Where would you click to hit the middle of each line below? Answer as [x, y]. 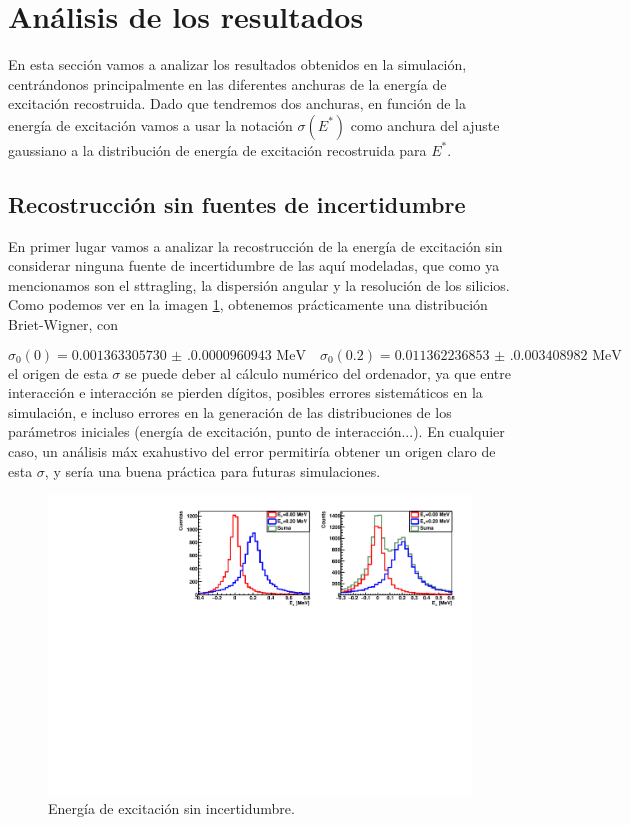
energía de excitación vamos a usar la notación [150, 124]
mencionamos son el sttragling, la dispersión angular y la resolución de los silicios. [259, 284]
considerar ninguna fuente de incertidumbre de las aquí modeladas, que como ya [254, 265]
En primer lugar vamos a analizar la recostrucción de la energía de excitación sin [255, 245]
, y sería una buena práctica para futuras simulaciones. [212, 470]
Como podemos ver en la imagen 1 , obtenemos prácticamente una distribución [248, 304]
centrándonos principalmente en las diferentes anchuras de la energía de [227, 83]
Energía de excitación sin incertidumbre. [171, 808]
